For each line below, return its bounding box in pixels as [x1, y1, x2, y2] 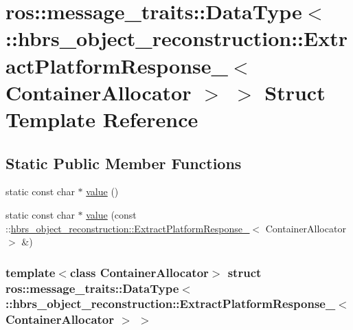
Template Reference [5, 104, 198, 133]
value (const [86, 207, 137, 221]
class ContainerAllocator [69, 263, 209, 280]
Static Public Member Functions [5, 152, 242, 173]
